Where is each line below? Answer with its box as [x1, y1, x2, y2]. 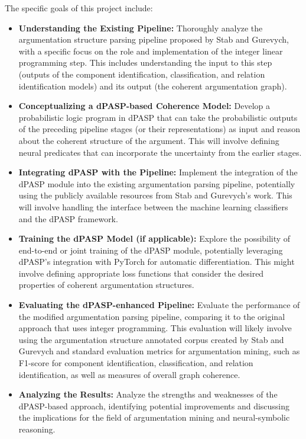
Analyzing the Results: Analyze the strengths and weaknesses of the [18, 388, 278, 400]
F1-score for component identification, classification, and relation [18, 357, 253, 369]
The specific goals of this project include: [5, 2, 153, 14]
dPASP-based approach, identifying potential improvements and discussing [18, 399, 290, 412]
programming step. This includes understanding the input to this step [18, 56, 272, 69]
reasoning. [18, 423, 56, 435]
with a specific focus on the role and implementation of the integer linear [18, 44, 283, 57]
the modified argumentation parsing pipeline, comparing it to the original [18, 310, 285, 322]
